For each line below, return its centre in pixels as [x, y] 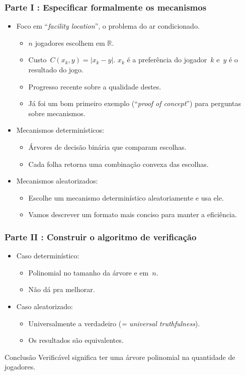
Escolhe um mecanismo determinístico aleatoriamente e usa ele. [126, 197]
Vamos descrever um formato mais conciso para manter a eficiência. [133, 214]
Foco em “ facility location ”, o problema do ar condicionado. [108, 26]
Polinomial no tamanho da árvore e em [89, 272]
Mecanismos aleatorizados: [57, 181]
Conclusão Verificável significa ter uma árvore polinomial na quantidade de [120, 357]
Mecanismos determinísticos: [60, 130]
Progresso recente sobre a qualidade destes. [95, 86]
